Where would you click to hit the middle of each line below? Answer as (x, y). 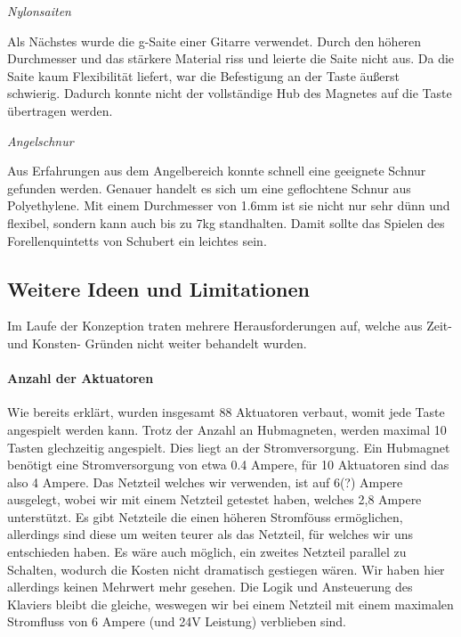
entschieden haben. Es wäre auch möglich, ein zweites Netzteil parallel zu (207, 552)
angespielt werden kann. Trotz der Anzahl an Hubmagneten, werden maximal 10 (227, 429)
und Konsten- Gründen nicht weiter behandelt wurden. (157, 343)
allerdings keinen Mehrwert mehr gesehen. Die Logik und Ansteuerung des (210, 587)
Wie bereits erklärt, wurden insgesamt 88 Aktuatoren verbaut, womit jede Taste (226, 412)
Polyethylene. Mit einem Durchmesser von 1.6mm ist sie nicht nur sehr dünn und (229, 205)
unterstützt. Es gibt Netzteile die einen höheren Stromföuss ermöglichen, (205, 516)
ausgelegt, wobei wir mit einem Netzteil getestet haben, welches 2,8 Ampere (214, 499)
